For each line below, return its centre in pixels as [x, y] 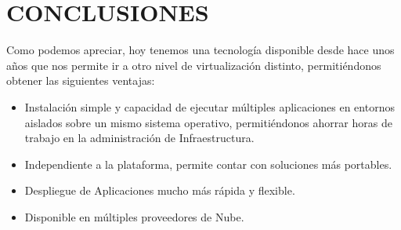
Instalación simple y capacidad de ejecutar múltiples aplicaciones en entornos [210, 106]
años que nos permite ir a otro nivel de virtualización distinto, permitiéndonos [194, 65]
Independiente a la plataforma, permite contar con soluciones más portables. [208, 164]
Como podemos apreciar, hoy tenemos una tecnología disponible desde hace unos [200, 50]
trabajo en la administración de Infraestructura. [139, 138]
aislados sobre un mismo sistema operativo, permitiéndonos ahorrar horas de [208, 122]
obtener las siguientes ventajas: [81, 80]
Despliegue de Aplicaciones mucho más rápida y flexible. [160, 190]
